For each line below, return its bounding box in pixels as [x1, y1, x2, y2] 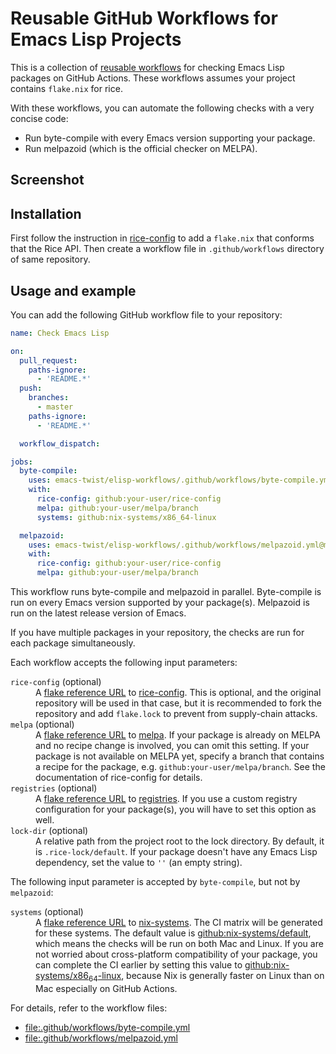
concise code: [10, 112, 69, 124]
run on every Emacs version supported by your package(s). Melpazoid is [10, 597, 310, 609]
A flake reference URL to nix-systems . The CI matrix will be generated [35, 917, 323, 929]
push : [19, 383, 43, 394]
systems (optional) [10, 906, 84, 918]
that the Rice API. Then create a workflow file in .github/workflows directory [10, 243, 325, 255]
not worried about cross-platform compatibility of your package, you [35, 948, 318, 961]
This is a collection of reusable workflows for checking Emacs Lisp [10, 61, 285, 73]
